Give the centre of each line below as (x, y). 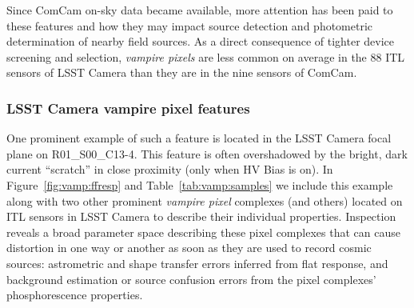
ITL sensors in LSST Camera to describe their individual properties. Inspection (201, 216)
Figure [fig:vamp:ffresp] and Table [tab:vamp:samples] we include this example (200, 184)
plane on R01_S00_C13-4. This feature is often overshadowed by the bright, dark (207, 153)
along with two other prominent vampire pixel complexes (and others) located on (205, 200)
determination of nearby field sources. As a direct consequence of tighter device (201, 41)
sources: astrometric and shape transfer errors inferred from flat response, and (197, 263)
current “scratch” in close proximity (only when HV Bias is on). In (170, 169)
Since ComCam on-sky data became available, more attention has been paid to (200, 10)
